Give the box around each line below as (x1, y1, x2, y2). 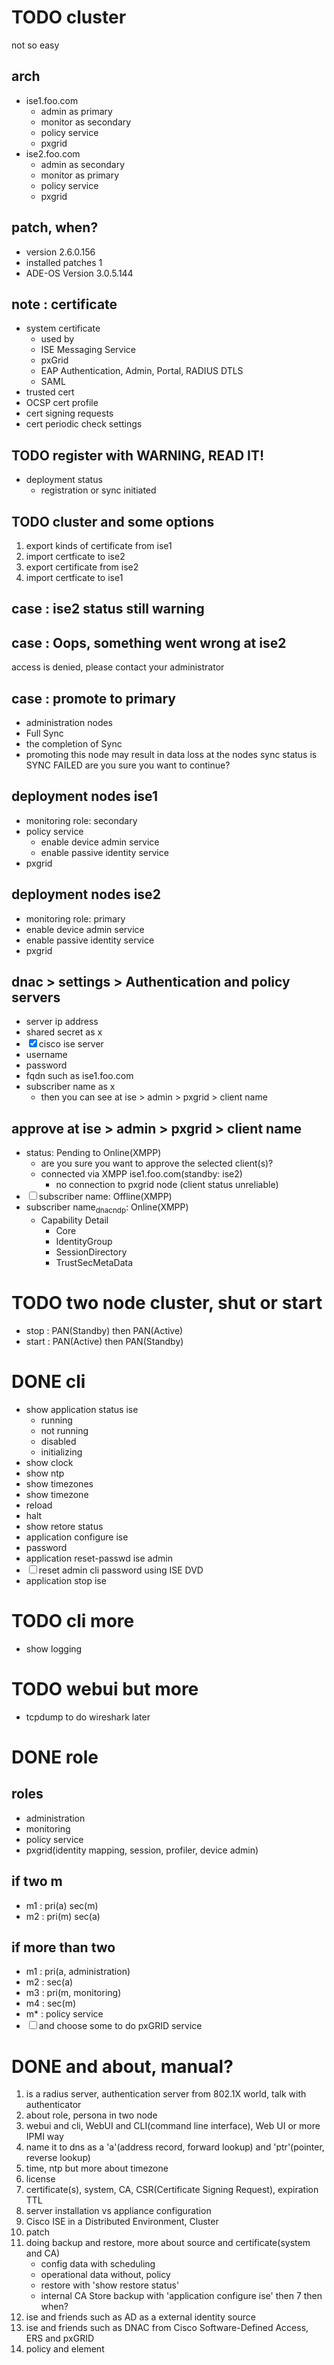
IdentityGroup (55, 1236, 113, 1248)
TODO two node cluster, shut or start (11, 1292, 323, 1315)
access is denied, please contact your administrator (11, 661, 225, 673)
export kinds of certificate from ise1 (25, 540, 173, 551)
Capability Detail (40, 1214, 109, 1226)
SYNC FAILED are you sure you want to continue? (25, 759, 231, 771)
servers (11, 989, 61, 1006)
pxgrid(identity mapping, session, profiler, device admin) (25, 1844, 259, 1856)
